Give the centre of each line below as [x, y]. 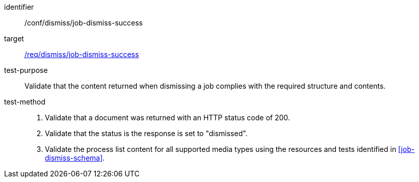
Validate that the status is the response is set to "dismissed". [146, 133]
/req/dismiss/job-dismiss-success [82, 54]
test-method [25, 102]
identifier [19, 7]
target [14, 38]
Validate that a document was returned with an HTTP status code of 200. [167, 118]
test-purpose [26, 70]
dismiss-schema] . [75, 158]
